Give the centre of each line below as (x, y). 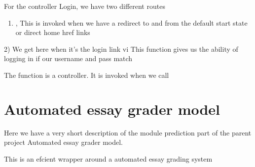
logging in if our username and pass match (68, 58)
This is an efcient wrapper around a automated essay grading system (108, 158)
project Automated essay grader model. (63, 142)
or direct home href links (53, 32)
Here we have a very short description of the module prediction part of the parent (128, 132)
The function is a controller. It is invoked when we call (87, 75)
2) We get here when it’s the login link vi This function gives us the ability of (121, 49)
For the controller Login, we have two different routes (85, 6)
